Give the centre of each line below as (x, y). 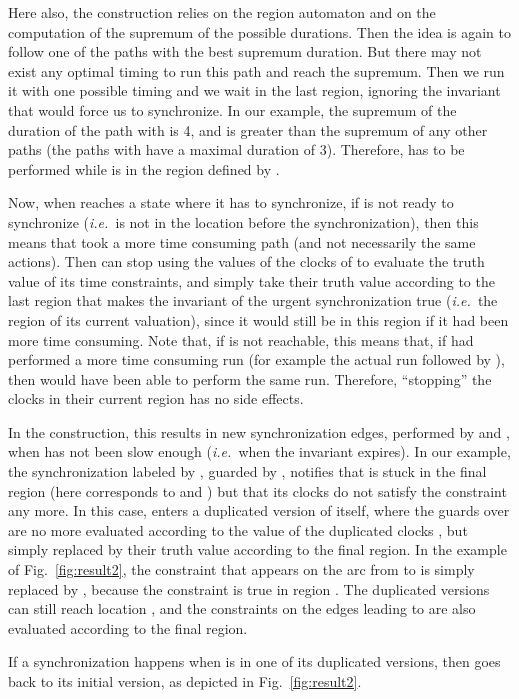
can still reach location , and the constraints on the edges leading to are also (242, 608)
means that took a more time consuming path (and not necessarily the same (242, 241)
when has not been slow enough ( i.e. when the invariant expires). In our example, (259, 451)
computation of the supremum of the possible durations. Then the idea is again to (259, 31)
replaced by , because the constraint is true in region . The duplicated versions (249, 588)
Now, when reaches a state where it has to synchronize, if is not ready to (231, 202)
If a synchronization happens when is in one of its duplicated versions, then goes (254, 661)
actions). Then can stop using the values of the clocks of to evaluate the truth (246, 261)
